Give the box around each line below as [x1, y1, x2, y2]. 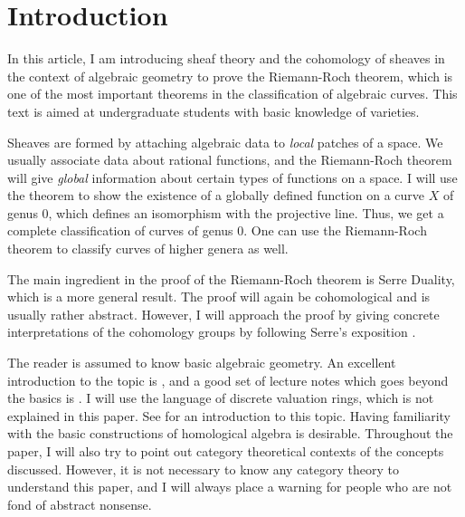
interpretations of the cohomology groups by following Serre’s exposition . [7, 322, 416, 341]
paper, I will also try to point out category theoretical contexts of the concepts [7, 442, 444, 460]
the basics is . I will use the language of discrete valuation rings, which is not [7, 388, 434, 407]
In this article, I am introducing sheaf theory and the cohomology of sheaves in [7, 49, 445, 68]
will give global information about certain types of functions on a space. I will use [7, 168, 458, 187]
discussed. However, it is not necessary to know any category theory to [7, 459, 400, 478]
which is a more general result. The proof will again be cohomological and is [7, 287, 431, 306]
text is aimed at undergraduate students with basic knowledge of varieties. [7, 101, 420, 120]
